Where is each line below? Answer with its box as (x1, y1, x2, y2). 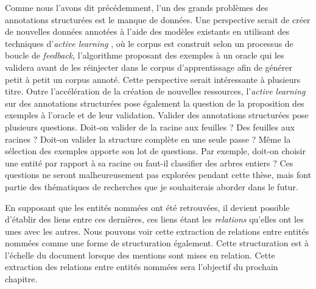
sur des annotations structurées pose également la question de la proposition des (5, 96, 304, 109)
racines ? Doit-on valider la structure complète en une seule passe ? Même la (5, 132, 291, 145)
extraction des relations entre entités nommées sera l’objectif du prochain (5, 260, 278, 273)
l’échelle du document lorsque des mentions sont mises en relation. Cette (5, 248, 275, 261)
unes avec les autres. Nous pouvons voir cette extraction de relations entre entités (5, 224, 309, 237)
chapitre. (5, 273, 38, 285)
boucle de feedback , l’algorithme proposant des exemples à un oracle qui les (5, 49, 284, 62)
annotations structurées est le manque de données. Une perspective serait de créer (5, 13, 311, 26)
